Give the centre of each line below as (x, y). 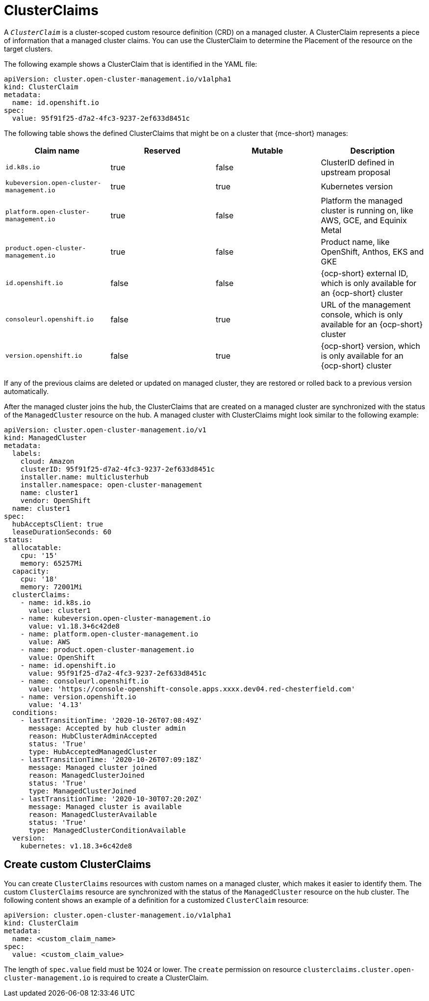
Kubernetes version (357, 186)
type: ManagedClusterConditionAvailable (107, 830)
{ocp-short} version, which (370, 346)
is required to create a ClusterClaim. (151, 977)
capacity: (31, 571)
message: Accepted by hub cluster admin (107, 728)
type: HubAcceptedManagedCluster (93, 751)
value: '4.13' (56, 704)
